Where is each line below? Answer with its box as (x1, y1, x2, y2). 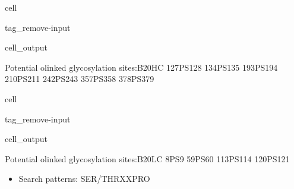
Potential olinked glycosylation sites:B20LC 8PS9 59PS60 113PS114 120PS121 (5, 152, 290, 165)
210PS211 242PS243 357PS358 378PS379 (5, 73, 154, 85)
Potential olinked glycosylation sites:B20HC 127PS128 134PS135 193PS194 (5, 61, 278, 73)
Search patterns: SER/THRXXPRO (18, 172, 150, 185)
